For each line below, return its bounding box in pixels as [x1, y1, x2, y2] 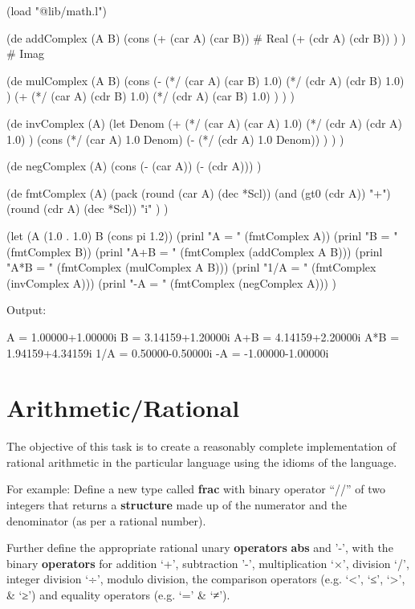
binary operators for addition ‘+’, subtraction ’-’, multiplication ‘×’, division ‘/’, [6, 554, 409, 571]
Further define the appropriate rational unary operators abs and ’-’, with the [6, 539, 393, 556]
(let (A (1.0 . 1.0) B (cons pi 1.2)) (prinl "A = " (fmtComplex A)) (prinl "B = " [6, 227, 398, 243]
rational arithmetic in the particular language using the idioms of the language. [6, 453, 397, 470]
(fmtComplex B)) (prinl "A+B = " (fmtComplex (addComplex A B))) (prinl [6, 243, 383, 260]
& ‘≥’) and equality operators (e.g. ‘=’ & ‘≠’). [6, 586, 230, 603]
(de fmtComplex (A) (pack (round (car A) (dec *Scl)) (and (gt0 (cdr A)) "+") [6, 184, 391, 201]
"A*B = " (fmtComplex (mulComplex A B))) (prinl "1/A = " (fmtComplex [6, 259, 376, 276]
